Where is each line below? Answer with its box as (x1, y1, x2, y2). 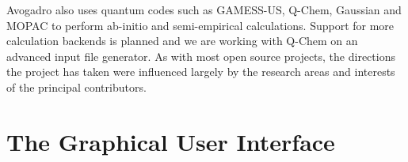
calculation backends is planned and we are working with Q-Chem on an (6, 32, 358, 49)
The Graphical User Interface (6, 125, 335, 157)
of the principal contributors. (6, 78, 147, 95)
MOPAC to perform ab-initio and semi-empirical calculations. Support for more (6, 17, 395, 33)
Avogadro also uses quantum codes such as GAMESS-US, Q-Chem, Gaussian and (6, 2, 402, 17)
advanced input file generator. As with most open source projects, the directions (6, 47, 395, 64)
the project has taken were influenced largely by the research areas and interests (6, 63, 395, 80)
